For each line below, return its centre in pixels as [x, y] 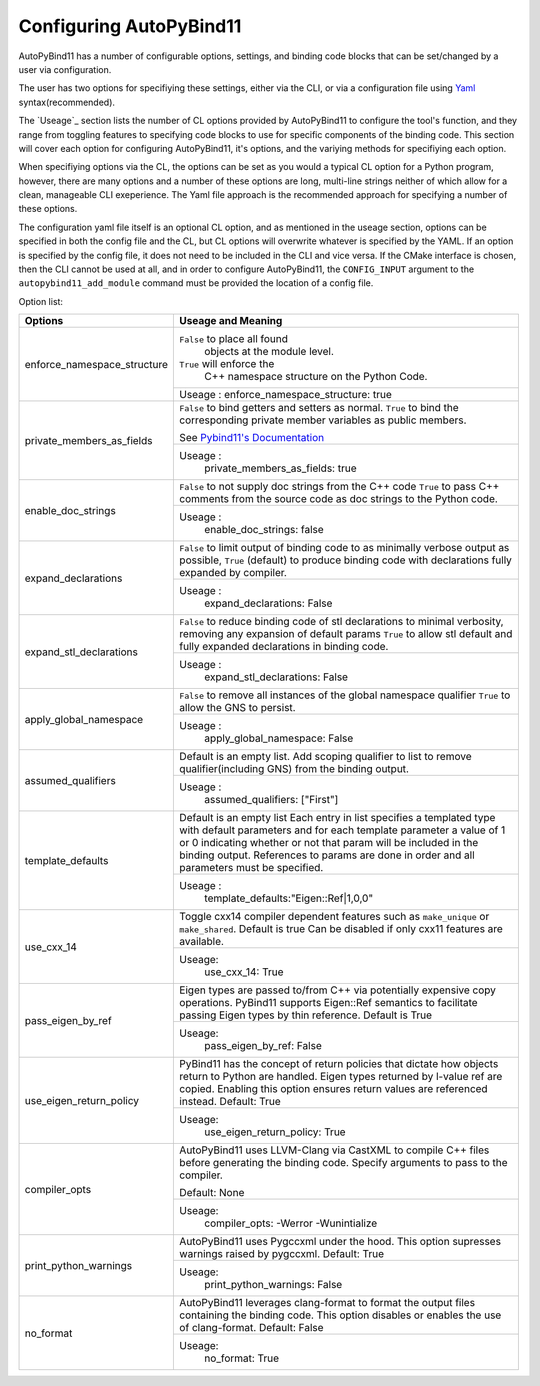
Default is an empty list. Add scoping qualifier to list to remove [325, 757]
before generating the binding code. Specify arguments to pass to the [344, 1163]
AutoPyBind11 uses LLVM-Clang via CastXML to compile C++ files [334, 1150]
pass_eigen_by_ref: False [263, 1046]
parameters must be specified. [251, 868]
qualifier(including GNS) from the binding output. [294, 769]
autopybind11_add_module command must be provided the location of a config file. [196, 283]
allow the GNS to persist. [237, 708]
